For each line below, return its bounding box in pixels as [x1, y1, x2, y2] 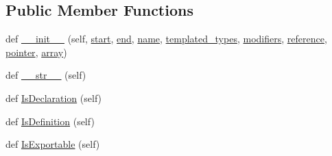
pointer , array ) [5, 44, 67, 59]
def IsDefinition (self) [5, 114, 95, 128]
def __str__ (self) [5, 68, 86, 82]
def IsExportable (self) [5, 137, 100, 151]
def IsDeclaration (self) [5, 90, 102, 105]
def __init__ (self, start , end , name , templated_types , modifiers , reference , [5, 31, 327, 46]
